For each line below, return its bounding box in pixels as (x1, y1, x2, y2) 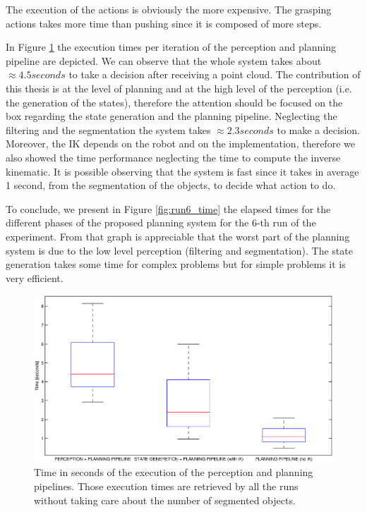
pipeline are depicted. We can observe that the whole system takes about (6, 53, 322, 68)
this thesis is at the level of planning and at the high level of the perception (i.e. (6, 80, 352, 95)
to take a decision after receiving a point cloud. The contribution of (68, 67, 361, 82)
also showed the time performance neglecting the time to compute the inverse (6, 150, 341, 164)
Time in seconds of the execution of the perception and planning (34, 465, 313, 480)
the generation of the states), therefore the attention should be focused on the (6, 95, 343, 109)
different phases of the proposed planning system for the (6, 215, 249, 230)
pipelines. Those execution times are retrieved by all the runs (34, 478, 299, 493)
